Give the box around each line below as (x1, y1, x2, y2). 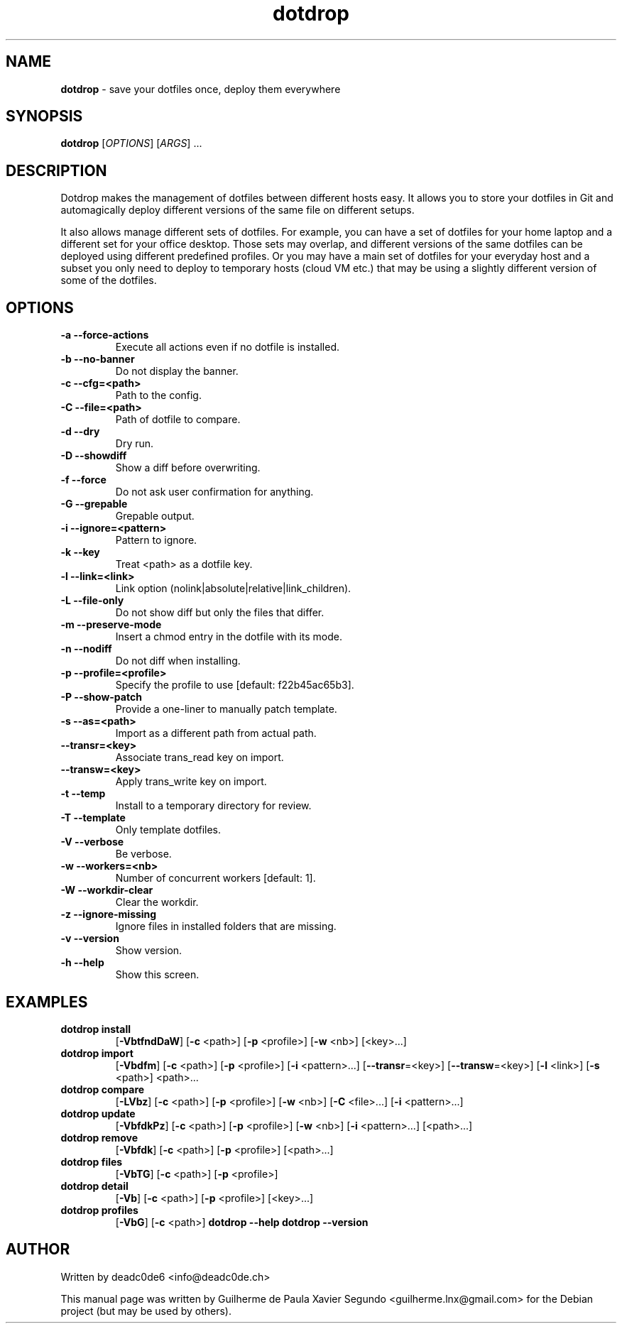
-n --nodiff (60, 642, 112, 655)
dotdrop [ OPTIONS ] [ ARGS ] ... (60, 137, 202, 150)
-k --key (60, 546, 100, 559)
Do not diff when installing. (115, 655, 241, 667)
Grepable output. (115, 510, 195, 523)
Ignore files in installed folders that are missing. (115, 920, 337, 933)
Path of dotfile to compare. (115, 413, 241, 426)
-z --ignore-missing (60, 908, 157, 921)
